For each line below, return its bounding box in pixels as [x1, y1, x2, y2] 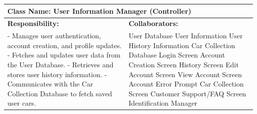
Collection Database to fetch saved [7, 88, 112, 98]
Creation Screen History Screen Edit [128, 59, 239, 69]
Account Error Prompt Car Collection [128, 79, 244, 89]
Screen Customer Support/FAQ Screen [128, 88, 246, 98]
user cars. [7, 98, 36, 108]
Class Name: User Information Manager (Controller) [7, 5, 192, 16]
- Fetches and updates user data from [7, 50, 121, 60]
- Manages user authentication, [7, 30, 101, 41]
